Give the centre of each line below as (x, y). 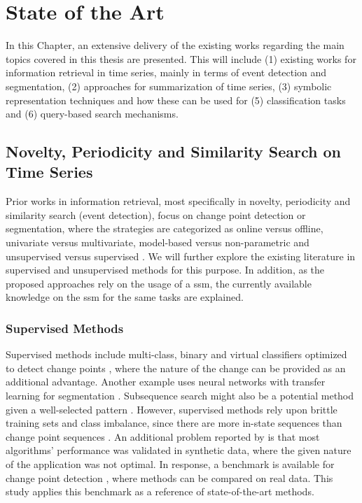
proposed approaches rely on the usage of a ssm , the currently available (159, 283)
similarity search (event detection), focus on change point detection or (156, 214)
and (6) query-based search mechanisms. (92, 114)
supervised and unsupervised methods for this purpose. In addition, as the (165, 270)
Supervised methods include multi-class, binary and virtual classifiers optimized (176, 354)
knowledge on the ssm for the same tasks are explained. (125, 297)
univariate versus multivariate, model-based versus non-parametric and (158, 242)
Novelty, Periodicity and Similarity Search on (174, 151)
